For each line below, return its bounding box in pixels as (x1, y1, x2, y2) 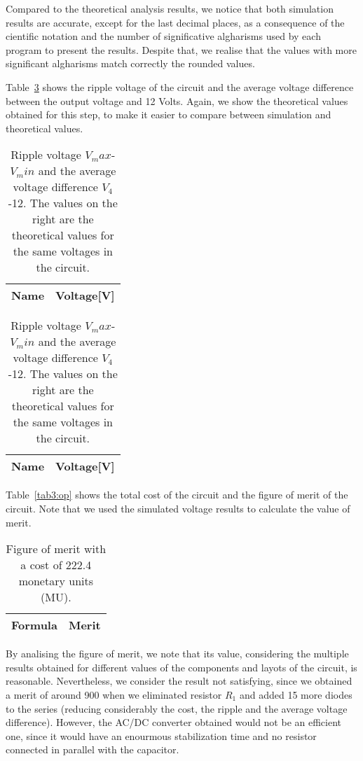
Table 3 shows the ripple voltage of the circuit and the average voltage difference (6, 79, 354, 94)
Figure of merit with (6, 540, 107, 557)
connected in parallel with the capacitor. (6, 742, 179, 757)
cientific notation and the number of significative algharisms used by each (6, 29, 321, 43)
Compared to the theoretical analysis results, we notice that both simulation (6, 1, 334, 15)
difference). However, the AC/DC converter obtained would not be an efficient (6, 715, 342, 729)
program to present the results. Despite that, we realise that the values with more (6, 42, 357, 57)
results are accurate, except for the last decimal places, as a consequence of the (6, 15, 345, 29)
